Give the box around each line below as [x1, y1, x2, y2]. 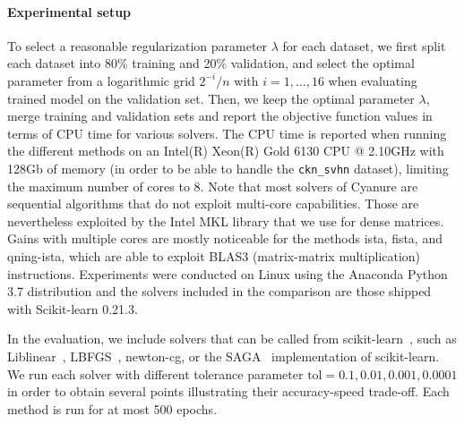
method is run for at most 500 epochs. [7, 399, 218, 418]
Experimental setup [7, 2, 132, 21]
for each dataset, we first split [282, 36, 446, 55]
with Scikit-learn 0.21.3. [7, 299, 138, 318]
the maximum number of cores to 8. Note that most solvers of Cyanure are [7, 176, 418, 195]
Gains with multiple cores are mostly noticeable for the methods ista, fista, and [7, 229, 443, 248]
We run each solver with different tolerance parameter [7, 364, 304, 383]
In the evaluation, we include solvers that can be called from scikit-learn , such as [7, 329, 457, 348]
